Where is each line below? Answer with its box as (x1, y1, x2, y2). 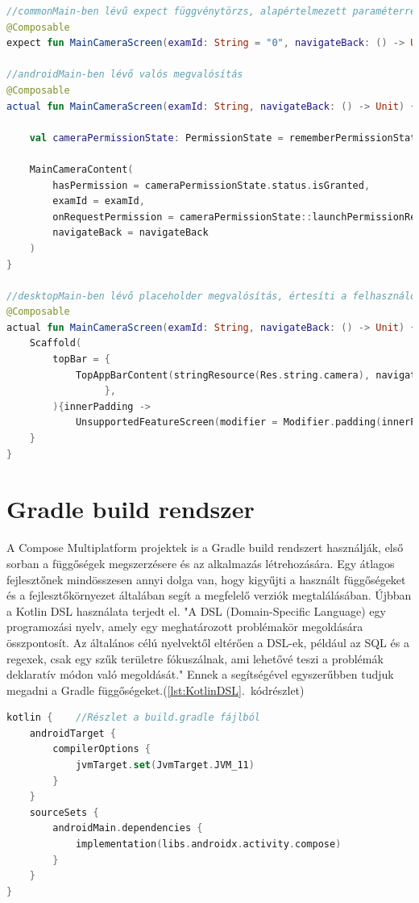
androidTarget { (29, 727, 117, 739)
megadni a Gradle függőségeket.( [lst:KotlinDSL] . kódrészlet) (6, 681, 305, 698)
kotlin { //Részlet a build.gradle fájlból (6, 712, 261, 724)
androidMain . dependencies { (52, 822, 203, 834)
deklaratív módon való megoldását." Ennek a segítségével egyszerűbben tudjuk (6, 666, 394, 683)
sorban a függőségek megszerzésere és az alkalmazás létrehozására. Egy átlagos (6, 554, 395, 571)
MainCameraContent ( (29, 163, 134, 175)
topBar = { (52, 353, 110, 366)
